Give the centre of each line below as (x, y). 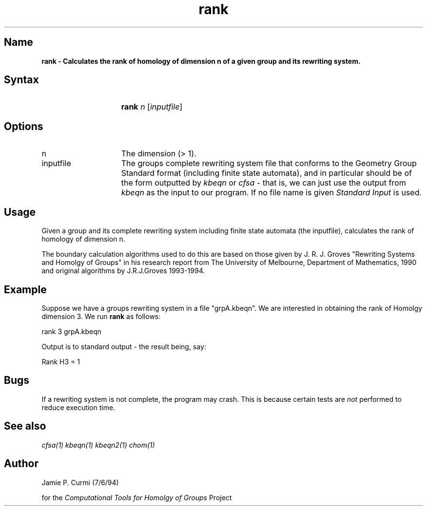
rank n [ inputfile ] (152, 107)
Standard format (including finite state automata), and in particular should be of (266, 173)
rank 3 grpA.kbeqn (72, 331)
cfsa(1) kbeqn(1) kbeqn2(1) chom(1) (98, 445)
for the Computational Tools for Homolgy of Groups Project (137, 497)
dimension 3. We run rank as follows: (101, 316)
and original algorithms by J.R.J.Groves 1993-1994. (123, 271)
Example (25, 289)
